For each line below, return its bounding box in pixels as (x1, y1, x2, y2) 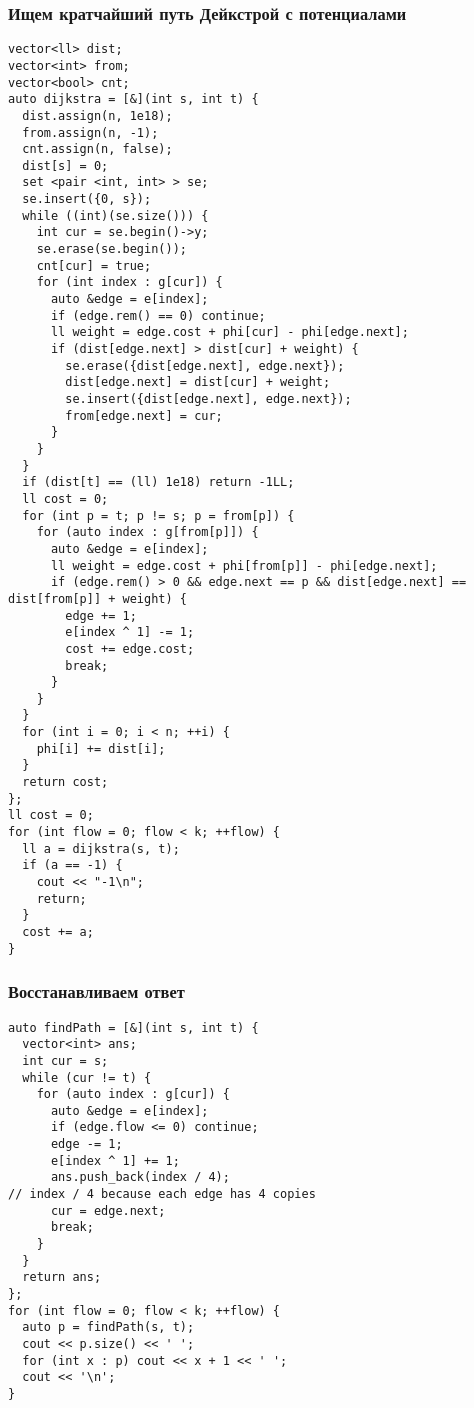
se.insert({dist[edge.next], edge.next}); (65, 392, 352, 406)
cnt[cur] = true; (36, 258, 152, 273)
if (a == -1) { (22, 858, 123, 873)
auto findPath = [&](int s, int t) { (8, 1020, 259, 1035)
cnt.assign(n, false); (22, 142, 173, 157)
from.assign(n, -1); (22, 125, 159, 140)
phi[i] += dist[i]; (36, 741, 166, 756)
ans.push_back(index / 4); (50, 1170, 230, 1185)
